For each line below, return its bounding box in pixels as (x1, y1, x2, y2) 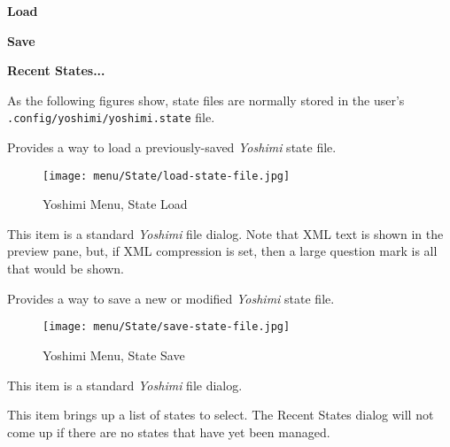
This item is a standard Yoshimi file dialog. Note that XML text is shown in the (7, 224, 444, 243)
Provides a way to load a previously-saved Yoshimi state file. (7, 138, 337, 157)
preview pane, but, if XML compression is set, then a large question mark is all (7, 242, 438, 260)
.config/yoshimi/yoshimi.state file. (7, 108, 215, 127)
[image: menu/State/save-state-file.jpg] (43, 320, 291, 334)
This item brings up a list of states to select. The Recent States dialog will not (7, 405, 434, 424)
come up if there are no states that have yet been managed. (7, 422, 330, 441)
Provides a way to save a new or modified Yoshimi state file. (7, 289, 335, 307)
